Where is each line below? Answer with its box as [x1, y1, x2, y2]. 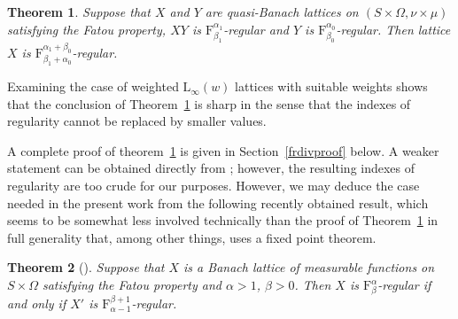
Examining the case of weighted [7, 77, 179, 96]
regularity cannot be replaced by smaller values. [7, 112, 267, 130]
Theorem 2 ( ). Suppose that [7, 258, 165, 276]
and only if [7, 293, 66, 312]
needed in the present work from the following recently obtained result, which [7, 193, 429, 212]
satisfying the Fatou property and [42, 276, 221, 294]
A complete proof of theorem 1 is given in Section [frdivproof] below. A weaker [7, 141, 439, 159]
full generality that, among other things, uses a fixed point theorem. [7, 228, 376, 246]
